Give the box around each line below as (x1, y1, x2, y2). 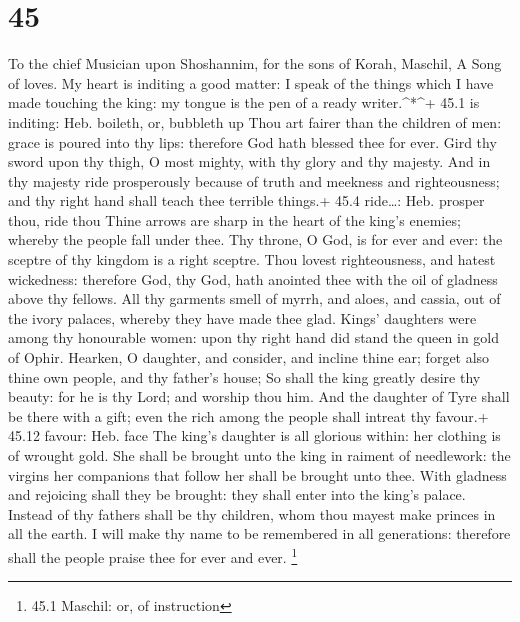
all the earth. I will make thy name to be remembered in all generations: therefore (8, 523, 511, 544)
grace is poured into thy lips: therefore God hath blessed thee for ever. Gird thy (8, 131, 497, 152)
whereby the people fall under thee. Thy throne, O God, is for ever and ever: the (8, 229, 503, 250)
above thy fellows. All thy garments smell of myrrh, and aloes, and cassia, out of (8, 288, 501, 309)
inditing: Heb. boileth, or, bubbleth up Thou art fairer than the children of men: (8, 111, 502, 132)
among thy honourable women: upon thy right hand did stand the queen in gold (8, 327, 500, 348)
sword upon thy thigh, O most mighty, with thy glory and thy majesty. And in (8, 151, 491, 172)
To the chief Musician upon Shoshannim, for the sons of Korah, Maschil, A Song (8, 53, 502, 74)
